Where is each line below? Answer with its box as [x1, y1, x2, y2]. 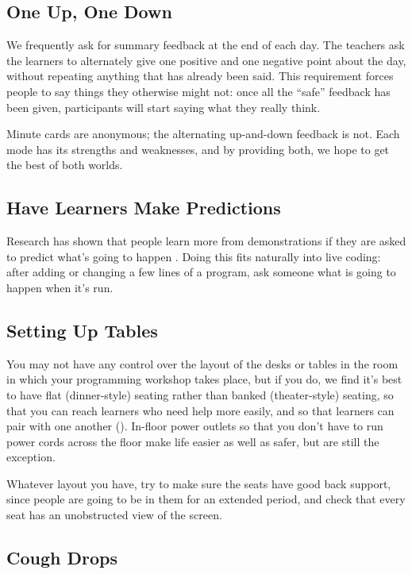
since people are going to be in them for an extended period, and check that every [6, 491, 406, 507]
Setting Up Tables [6, 318, 158, 342]
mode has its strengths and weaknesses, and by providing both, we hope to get [6, 141, 390, 157]
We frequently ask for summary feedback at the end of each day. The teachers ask [6, 37, 405, 53]
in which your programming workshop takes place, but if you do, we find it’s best [6, 371, 402, 387]
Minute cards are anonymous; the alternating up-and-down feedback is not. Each [6, 125, 400, 142]
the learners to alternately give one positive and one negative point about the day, [6, 52, 406, 68]
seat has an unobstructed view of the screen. [6, 507, 222, 523]
